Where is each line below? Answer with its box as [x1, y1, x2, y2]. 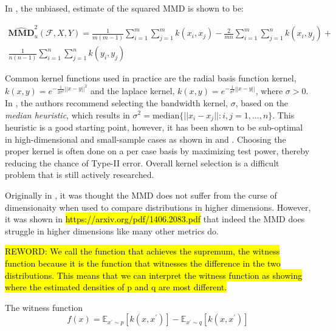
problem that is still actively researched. [5, 168, 154, 181]
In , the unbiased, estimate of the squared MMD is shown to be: [5, 2, 244, 14]
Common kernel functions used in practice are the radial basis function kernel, [5, 72, 297, 84]
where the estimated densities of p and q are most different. [5, 281, 227, 293]
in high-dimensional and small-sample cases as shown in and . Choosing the [5, 132, 286, 145]
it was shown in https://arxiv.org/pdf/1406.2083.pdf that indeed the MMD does [5, 213, 305, 225]
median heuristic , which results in [5, 108, 130, 121]
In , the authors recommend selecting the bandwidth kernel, [5, 96, 228, 109]
